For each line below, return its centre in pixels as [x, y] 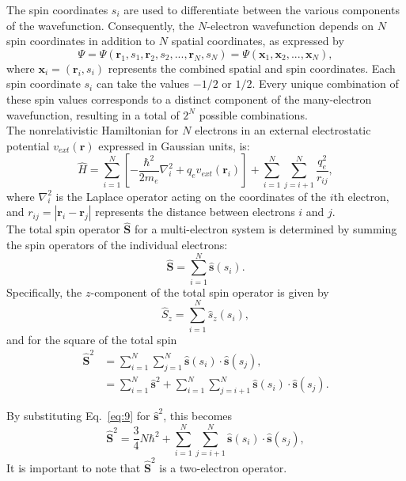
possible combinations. [253, 114]
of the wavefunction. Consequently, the [101, 25]
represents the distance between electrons [195, 212]
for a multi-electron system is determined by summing [266, 229]
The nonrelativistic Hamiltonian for [93, 130]
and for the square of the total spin [92, 339]
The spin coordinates [57, 9]
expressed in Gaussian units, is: [174, 145]
